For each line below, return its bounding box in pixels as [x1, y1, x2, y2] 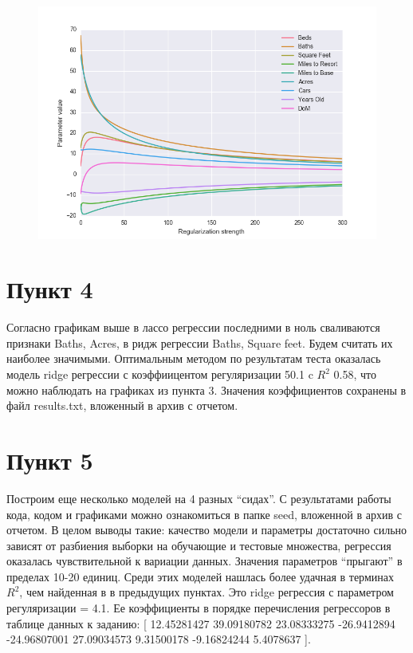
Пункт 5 [6, 443, 93, 476]
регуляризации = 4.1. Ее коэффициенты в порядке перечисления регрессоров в [6, 600, 391, 616]
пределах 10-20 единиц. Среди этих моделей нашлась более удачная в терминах [6, 568, 394, 584]
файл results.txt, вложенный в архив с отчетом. [6, 397, 238, 414]
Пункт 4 [6, 273, 93, 305]
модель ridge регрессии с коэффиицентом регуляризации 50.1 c [6, 366, 313, 382]
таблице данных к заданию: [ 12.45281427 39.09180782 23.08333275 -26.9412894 [6, 615, 395, 631]
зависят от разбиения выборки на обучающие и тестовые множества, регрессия [6, 537, 391, 553]
